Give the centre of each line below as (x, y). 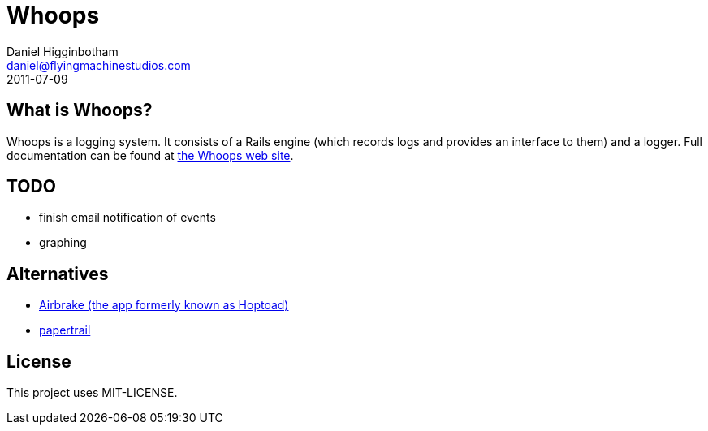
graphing (63, 243)
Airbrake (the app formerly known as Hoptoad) (164, 305)
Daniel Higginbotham (63, 51)
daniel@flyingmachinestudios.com (99, 65)
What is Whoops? (80, 110)
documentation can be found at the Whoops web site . (150, 155)
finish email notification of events (127, 218)
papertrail (65, 330)
